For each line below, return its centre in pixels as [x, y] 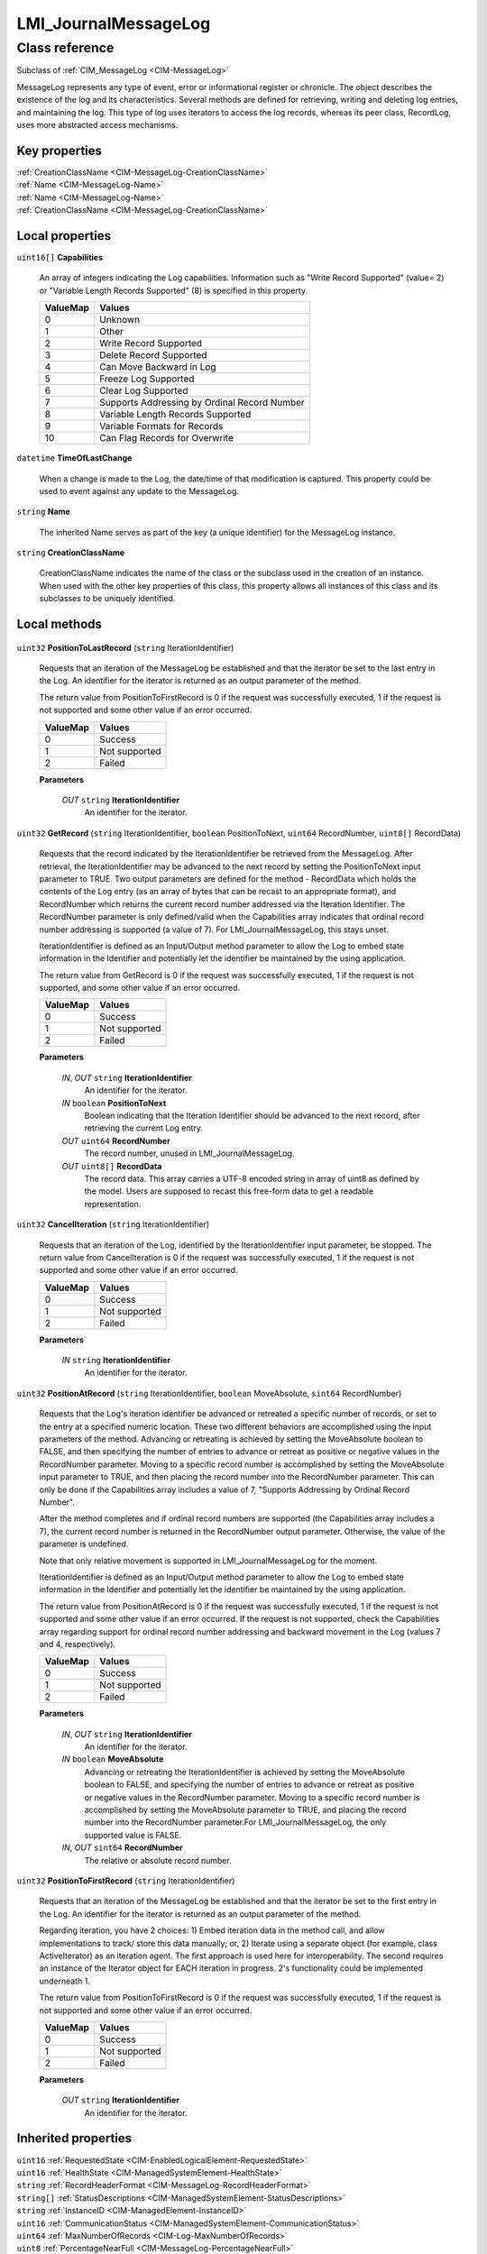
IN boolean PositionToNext [114, 1103]
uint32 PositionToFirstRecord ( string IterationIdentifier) [126, 1881]
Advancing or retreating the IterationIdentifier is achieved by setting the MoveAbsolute [245, 1772]
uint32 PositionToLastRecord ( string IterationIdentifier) [125, 647]
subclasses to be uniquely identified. [107, 599]
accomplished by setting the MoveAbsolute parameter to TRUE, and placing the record [245, 1810]
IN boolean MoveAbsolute [113, 1759]
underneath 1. [64, 1981]
